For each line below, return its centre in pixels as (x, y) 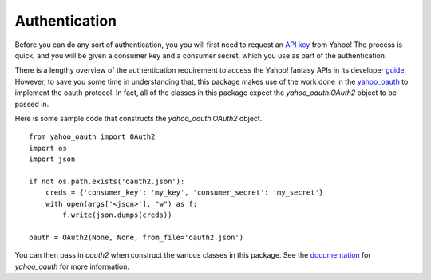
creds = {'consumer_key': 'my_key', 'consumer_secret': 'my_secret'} (184, 193)
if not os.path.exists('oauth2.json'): (107, 181)
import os (48, 148)
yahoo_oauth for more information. (72, 266)
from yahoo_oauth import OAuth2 (92, 137)
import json (52, 159)
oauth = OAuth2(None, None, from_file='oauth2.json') (136, 237)
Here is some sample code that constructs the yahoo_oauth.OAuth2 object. (138, 118)
